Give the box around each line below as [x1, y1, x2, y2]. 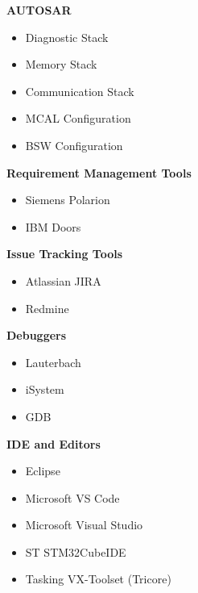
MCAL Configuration [25, 110, 131, 127]
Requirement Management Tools [6, 164, 192, 181]
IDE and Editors [6, 435, 101, 452]
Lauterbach [25, 353, 81, 370]
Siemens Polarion [25, 191, 110, 208]
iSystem [25, 381, 64, 398]
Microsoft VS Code [25, 489, 120, 506]
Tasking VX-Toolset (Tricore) [25, 570, 171, 587]
